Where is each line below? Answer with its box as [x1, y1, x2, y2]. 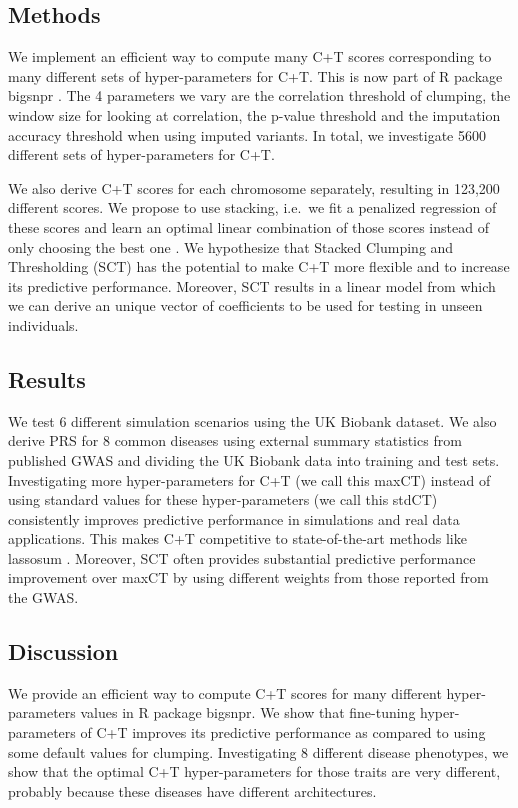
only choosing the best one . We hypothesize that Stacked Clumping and [8, 236, 454, 257]
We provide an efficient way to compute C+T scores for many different [8, 682, 442, 703]
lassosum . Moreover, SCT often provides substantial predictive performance [8, 547, 476, 568]
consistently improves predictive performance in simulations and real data [8, 508, 460, 529]
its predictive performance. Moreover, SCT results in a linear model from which [8, 275, 496, 296]
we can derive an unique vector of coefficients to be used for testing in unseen [8, 295, 483, 316]
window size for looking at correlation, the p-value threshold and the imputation [8, 104, 501, 125]
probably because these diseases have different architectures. [8, 780, 377, 801]
